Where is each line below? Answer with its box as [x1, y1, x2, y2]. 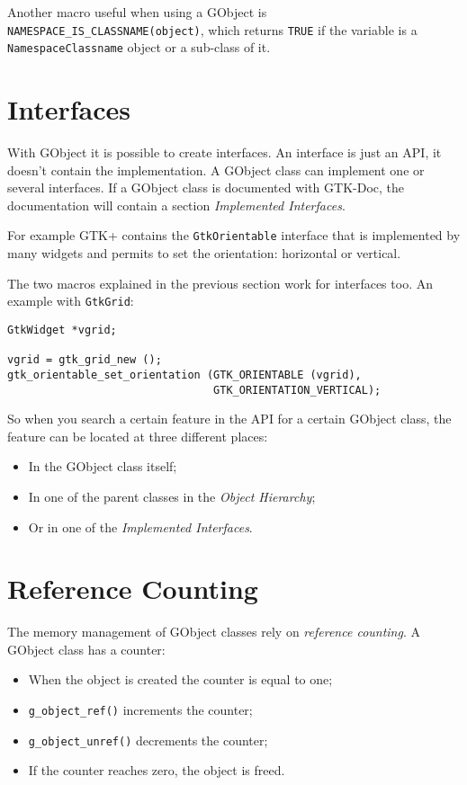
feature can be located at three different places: [7, 426, 268, 445]
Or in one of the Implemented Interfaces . [28, 517, 253, 536]
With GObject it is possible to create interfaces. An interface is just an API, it [7, 143, 442, 162]
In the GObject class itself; [28, 457, 177, 476]
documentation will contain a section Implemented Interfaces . [7, 195, 346, 214]
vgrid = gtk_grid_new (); [7, 353, 162, 367]
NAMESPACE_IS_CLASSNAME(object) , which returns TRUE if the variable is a [7, 20, 418, 39]
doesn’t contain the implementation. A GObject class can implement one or [7, 160, 425, 179]
